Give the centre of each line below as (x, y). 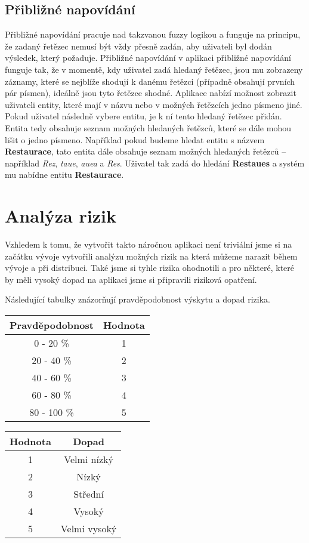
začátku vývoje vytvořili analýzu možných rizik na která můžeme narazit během (151, 256)
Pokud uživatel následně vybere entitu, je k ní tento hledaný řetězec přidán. (143, 116)
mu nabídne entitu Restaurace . (64, 175)
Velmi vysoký (89, 529)
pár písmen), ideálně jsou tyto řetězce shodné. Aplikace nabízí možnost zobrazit (151, 93)
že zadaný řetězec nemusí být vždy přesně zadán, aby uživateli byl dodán (138, 46)
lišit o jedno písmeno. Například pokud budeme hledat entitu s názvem (135, 139)
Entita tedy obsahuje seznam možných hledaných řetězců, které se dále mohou (148, 127)
